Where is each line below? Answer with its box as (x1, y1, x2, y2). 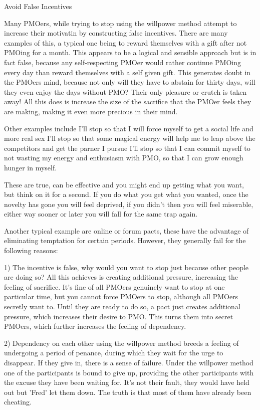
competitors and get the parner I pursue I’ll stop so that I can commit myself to (4, 142, 250, 153)
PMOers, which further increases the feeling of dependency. (4, 321, 186, 331)
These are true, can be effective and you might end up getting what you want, (4, 179, 244, 189)
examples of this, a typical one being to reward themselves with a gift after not (4, 37, 247, 48)
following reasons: (4, 245, 58, 256)
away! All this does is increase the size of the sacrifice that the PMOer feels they (4, 96, 251, 107)
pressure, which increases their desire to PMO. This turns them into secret (4, 311, 233, 321)
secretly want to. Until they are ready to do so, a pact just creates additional (4, 301, 240, 312)
